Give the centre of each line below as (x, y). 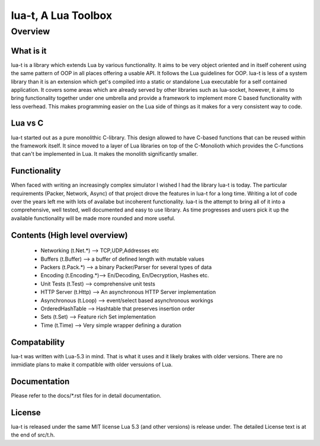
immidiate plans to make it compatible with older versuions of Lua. (92, 365)
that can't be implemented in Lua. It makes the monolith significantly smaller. (105, 154)
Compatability (38, 342)
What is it (29, 51)
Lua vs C (27, 123)
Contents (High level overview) (70, 235)
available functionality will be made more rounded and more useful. (93, 218)
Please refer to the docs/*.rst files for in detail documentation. (86, 395)
